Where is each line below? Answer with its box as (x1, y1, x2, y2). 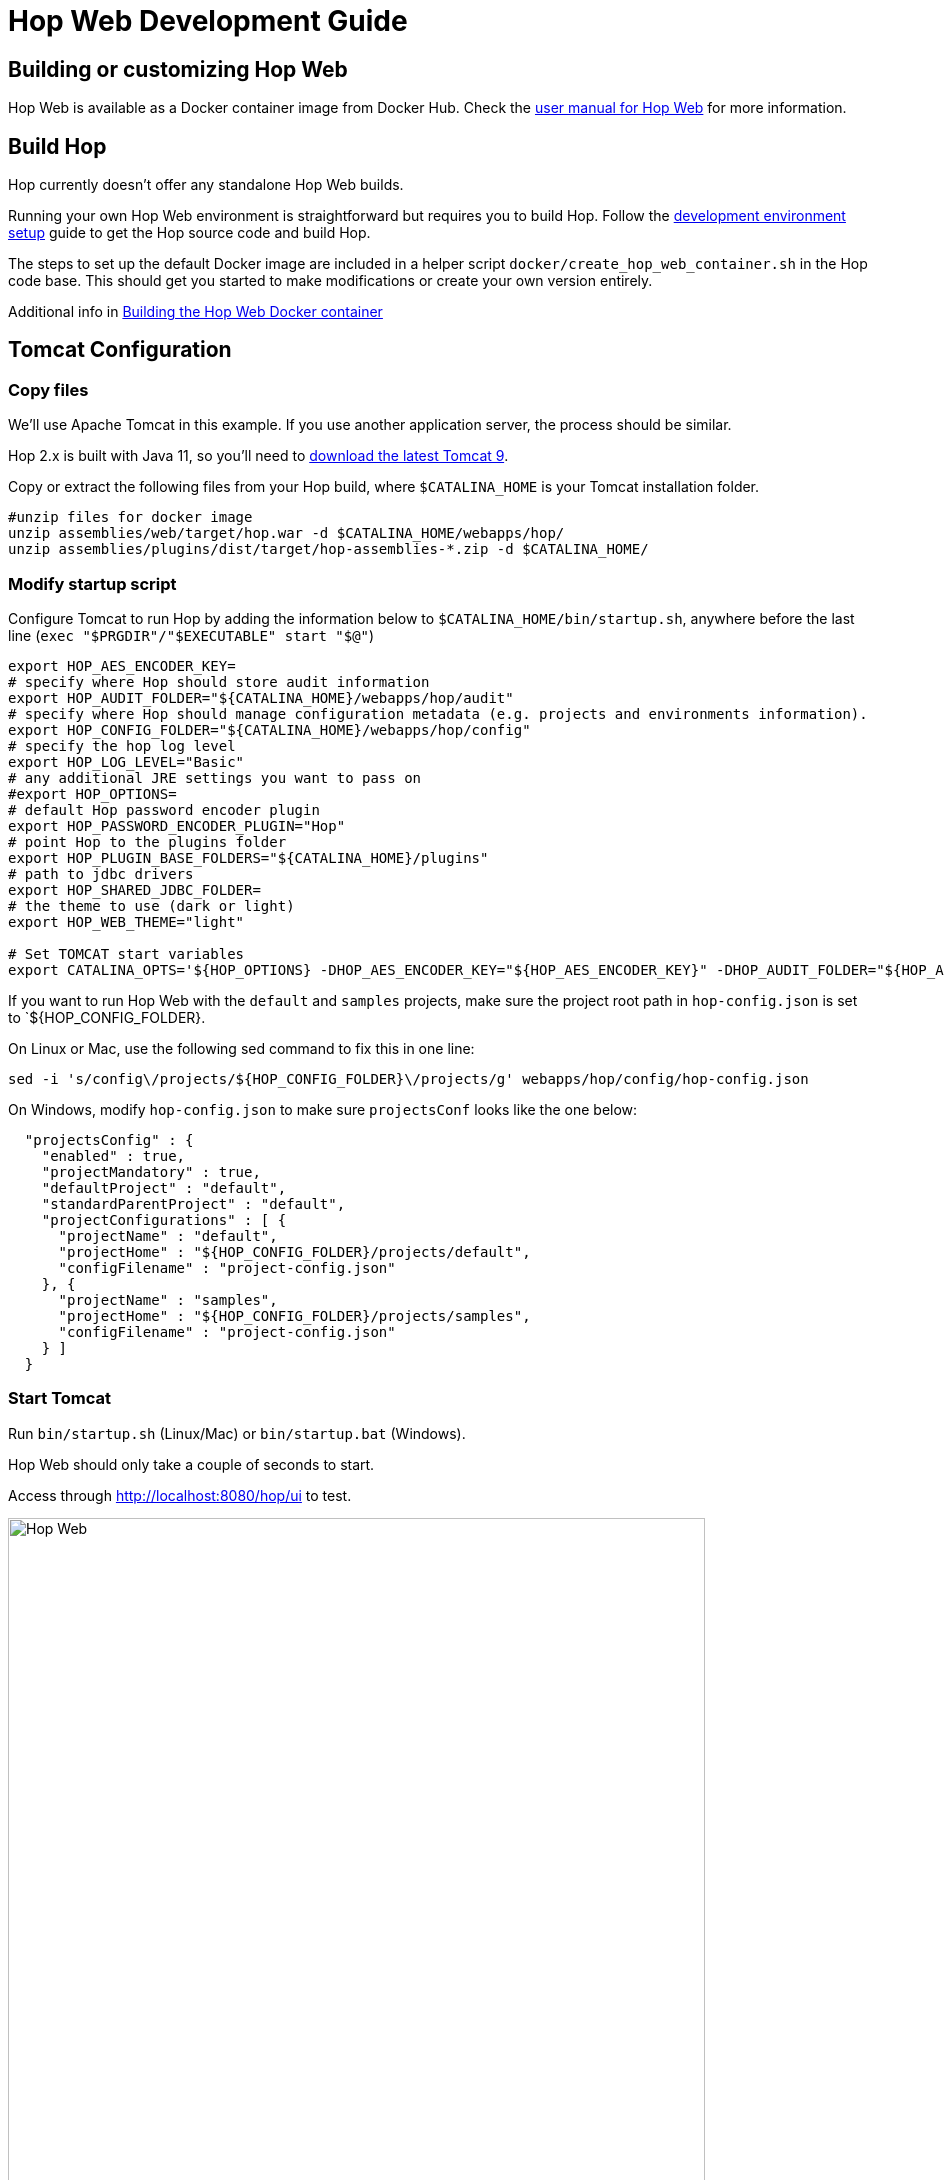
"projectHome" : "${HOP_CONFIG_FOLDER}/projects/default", (58, 1243, 531, 1260)
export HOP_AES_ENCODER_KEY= (8, 657, 236, 674)
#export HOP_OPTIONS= (8, 785, 177, 802)
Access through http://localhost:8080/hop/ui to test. (8, 1486, 352, 1504)
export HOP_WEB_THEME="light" (8, 913, 245, 930)
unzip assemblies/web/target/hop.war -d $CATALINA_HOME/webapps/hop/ (8, 525, 565, 542)
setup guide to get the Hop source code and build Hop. (8, 224, 371, 242)
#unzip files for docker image (8, 509, 253, 526)
